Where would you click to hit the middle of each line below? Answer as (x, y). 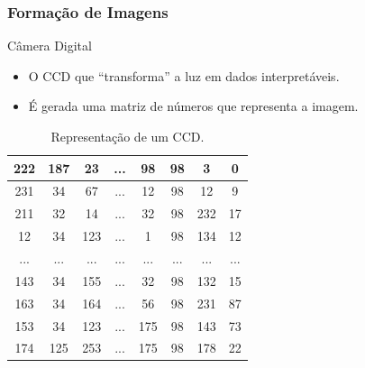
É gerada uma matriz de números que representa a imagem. (193, 106)
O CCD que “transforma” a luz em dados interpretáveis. (184, 75)
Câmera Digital (50, 46)
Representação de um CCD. (128, 136)
